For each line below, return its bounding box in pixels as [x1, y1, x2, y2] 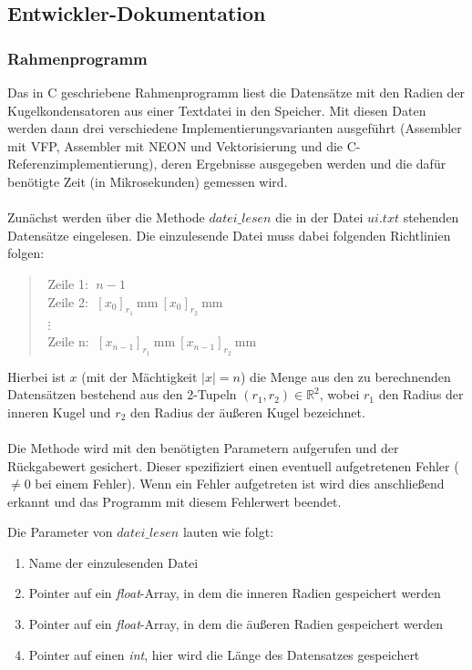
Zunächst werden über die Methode [7, 208, 205, 227]
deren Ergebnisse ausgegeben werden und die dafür [161, 154, 446, 173]
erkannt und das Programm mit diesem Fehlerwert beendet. [7, 491, 342, 510]
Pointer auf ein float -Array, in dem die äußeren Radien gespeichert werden [28, 614, 443, 634]
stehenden [403, 208, 459, 227]
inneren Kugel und [7, 402, 111, 421]
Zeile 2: [47, 292, 88, 311]
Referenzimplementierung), [7, 154, 158, 173]
